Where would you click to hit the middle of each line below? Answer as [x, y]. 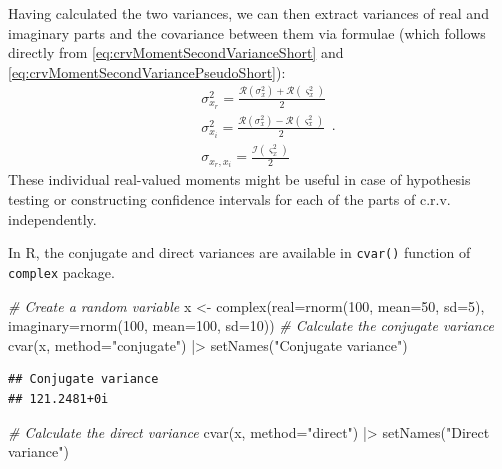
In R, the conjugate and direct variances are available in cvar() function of [239, 252]
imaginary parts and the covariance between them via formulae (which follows [247, 32]
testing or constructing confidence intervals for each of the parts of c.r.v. [229, 199]
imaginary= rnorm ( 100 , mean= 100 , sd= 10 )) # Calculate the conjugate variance [251, 325]
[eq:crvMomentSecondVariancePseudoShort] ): [147, 71]
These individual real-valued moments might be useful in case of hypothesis [239, 179]
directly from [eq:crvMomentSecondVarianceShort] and [176, 52]
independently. [52, 218]
